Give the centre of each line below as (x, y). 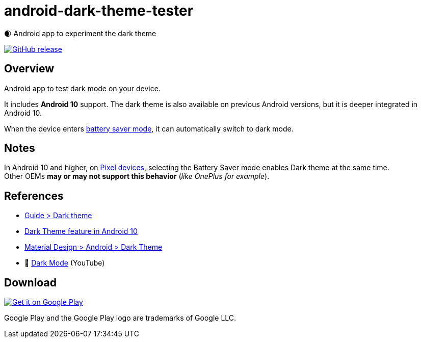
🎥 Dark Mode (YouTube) (65, 263)
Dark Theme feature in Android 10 (81, 231)
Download (30, 282)
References (34, 196)
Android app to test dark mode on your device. (82, 88)
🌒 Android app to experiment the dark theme (80, 33)
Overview (29, 69)
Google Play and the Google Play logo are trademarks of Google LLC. (120, 318)
